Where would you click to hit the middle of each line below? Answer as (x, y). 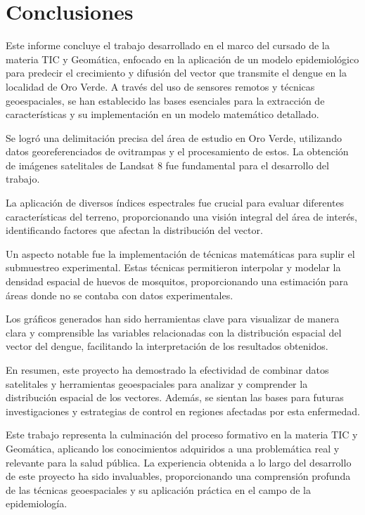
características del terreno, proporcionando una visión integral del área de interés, (182, 216)
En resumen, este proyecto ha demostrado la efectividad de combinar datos (167, 370)
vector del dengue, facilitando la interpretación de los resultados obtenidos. (167, 346)
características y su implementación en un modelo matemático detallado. (162, 114)
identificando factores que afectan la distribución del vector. (134, 230)
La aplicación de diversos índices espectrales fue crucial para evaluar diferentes (175, 203)
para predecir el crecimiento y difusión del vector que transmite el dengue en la (176, 73)
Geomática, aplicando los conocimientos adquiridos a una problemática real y (173, 448)
